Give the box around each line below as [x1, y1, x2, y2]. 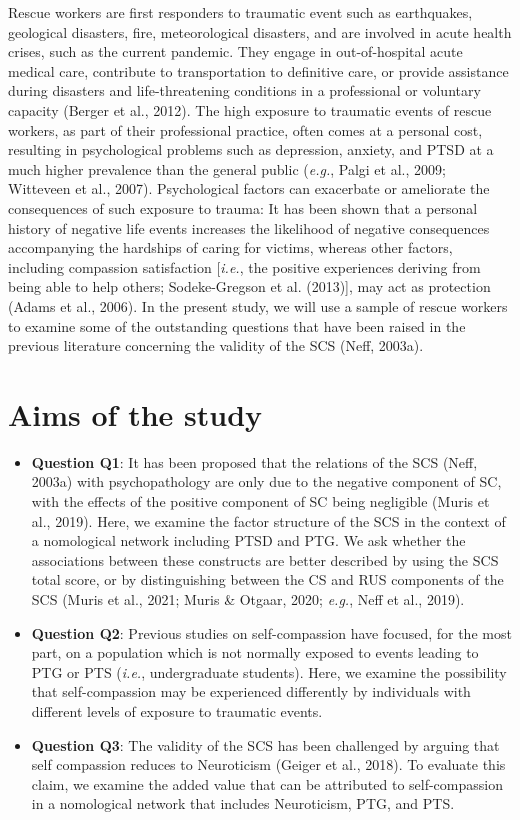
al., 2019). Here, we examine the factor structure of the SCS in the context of [31, 510, 506, 531]
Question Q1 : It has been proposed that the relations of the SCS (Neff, [31, 451, 478, 472]
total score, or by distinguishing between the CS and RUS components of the [31, 569, 504, 590]
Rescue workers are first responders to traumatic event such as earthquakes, [8, 2, 473, 22]
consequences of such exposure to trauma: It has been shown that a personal [8, 197, 478, 218]
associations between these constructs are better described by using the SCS [31, 549, 499, 570]
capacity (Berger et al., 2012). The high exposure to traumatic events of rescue [8, 99, 492, 120]
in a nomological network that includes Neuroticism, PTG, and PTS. [31, 793, 455, 814]
